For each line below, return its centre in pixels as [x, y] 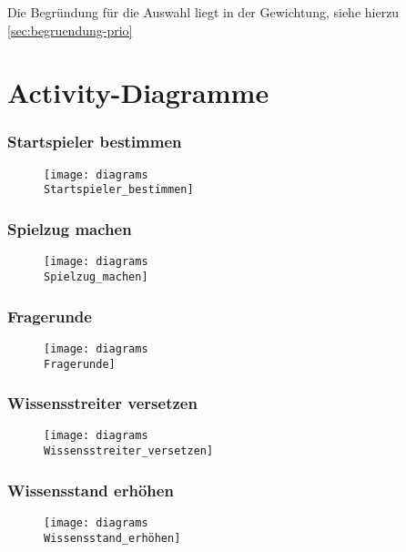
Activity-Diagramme [138, 92]
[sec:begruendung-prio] [70, 30]
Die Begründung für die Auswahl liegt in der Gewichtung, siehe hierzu [203, 12]
